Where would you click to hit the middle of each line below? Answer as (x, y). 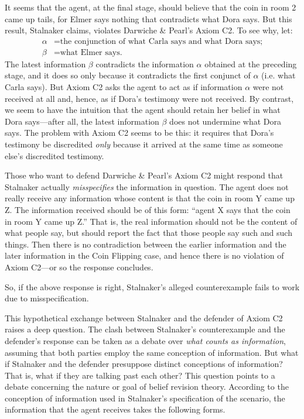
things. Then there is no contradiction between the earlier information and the (146, 244)
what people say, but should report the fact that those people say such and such (148, 233)
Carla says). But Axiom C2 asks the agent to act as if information (124, 87)
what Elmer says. (91, 52)
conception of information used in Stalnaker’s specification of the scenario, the (145, 398)
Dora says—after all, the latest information (82, 121)
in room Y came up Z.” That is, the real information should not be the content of (151, 221)
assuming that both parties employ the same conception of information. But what (152, 352)
